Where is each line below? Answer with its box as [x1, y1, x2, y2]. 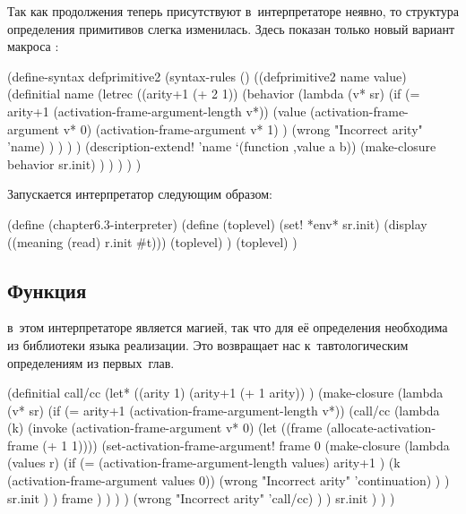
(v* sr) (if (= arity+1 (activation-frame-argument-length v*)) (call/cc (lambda [7, 400, 440, 419]
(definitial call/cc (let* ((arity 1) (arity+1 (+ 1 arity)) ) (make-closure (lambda [7, 383, 444, 402]
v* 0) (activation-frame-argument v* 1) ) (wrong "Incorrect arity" [63, 119, 423, 138]
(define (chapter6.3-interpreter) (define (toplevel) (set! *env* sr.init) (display [7, 214, 427, 233]
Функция [7, 276, 87, 304]
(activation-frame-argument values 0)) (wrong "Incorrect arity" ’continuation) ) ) [7, 471, 450, 490]
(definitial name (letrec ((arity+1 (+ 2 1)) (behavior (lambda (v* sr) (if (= [7, 84, 420, 103]
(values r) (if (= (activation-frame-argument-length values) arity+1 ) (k [7, 453, 401, 472]
